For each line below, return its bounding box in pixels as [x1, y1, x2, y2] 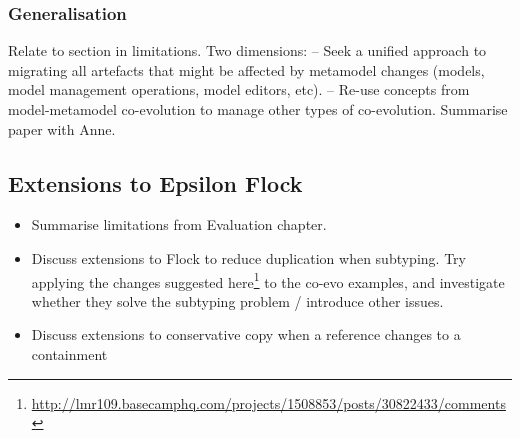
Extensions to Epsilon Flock [8, 167, 303, 198]
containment [31, 344, 108, 365]
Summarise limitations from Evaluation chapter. [31, 214, 327, 235]
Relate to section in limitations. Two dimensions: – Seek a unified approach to [8, 40, 487, 61]
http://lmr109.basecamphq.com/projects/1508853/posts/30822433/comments [31, 392, 506, 413]
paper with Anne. [8, 118, 116, 139]
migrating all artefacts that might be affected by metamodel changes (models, [8, 59, 485, 80]
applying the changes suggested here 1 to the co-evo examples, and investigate [31, 268, 505, 292]
